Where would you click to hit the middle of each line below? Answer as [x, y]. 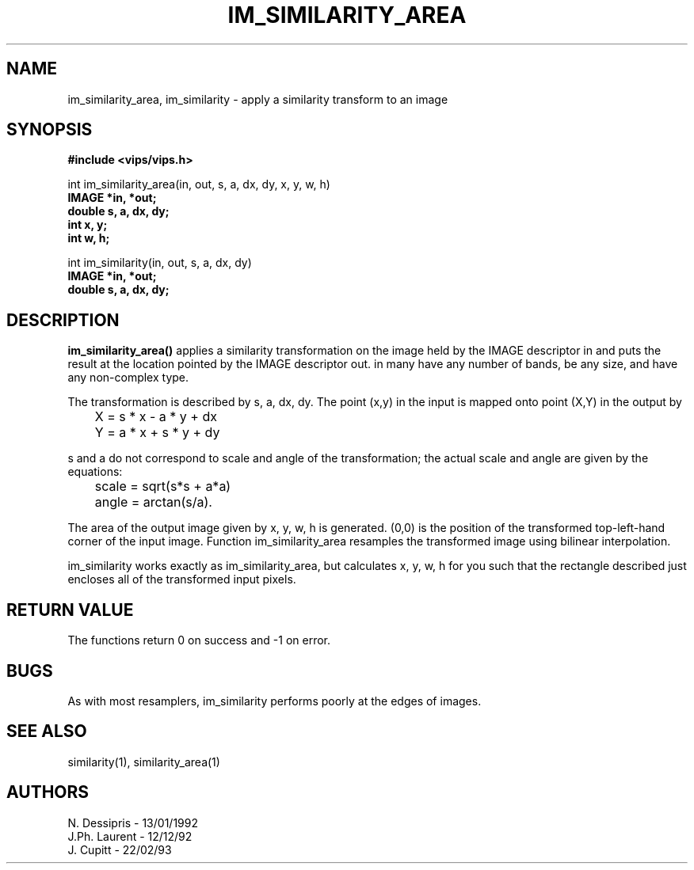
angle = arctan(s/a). [153, 502]
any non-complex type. [128, 378]
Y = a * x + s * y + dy [157, 433]
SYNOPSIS [50, 130]
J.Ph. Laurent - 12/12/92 [130, 836]
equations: [95, 472]
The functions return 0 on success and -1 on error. [199, 640]
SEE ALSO [47, 731]
